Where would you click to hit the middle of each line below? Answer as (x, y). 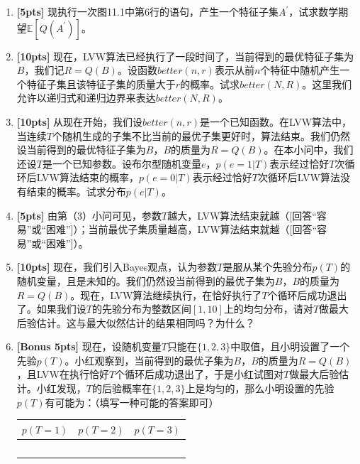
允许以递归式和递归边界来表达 (86, 98)
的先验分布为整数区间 (141, 309)
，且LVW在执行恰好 (63, 374)
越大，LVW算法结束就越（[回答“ (242, 215)
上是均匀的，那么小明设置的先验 (260, 388)
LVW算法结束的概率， (88, 177)
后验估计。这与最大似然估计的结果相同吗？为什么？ (136, 322)
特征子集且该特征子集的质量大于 (101, 83)
